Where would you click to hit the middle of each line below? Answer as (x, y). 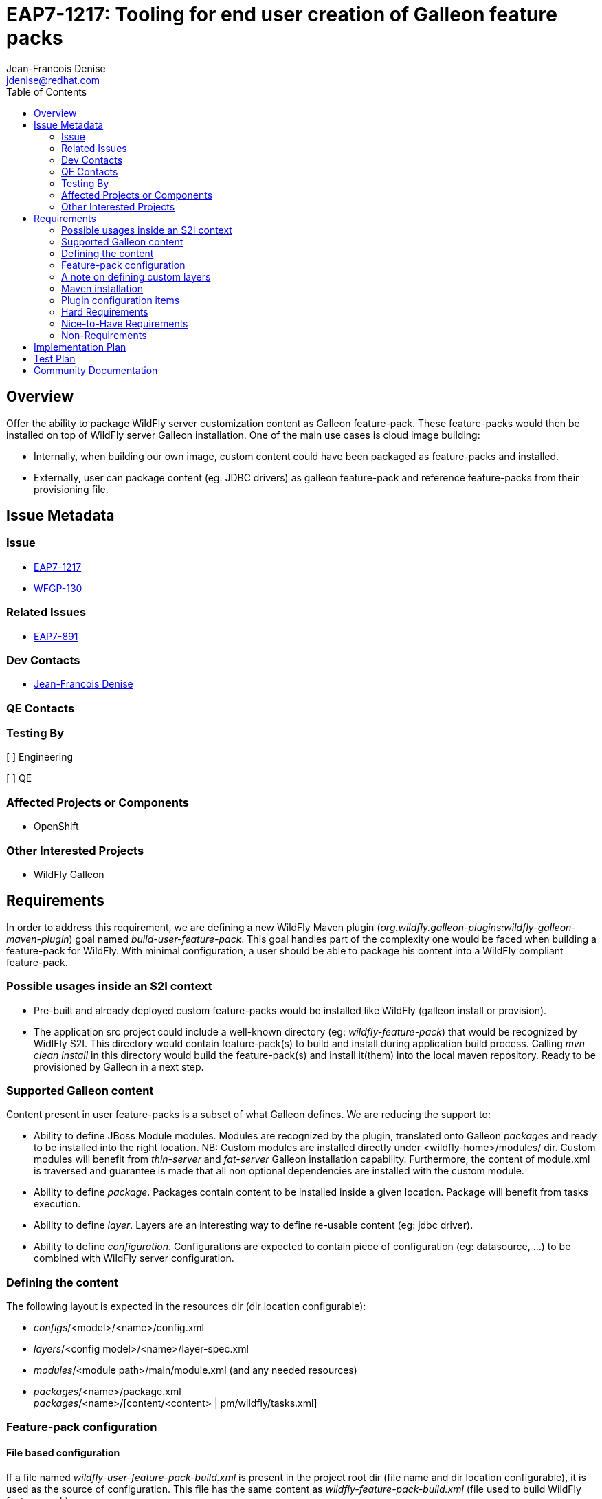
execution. (57, 1204)
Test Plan (55, 358)
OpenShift (56, 827)
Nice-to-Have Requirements (125, 323)
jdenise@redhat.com (53, 80)
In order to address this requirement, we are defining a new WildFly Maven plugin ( (193, 927)
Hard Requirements (105, 311)
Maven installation (102, 288)
